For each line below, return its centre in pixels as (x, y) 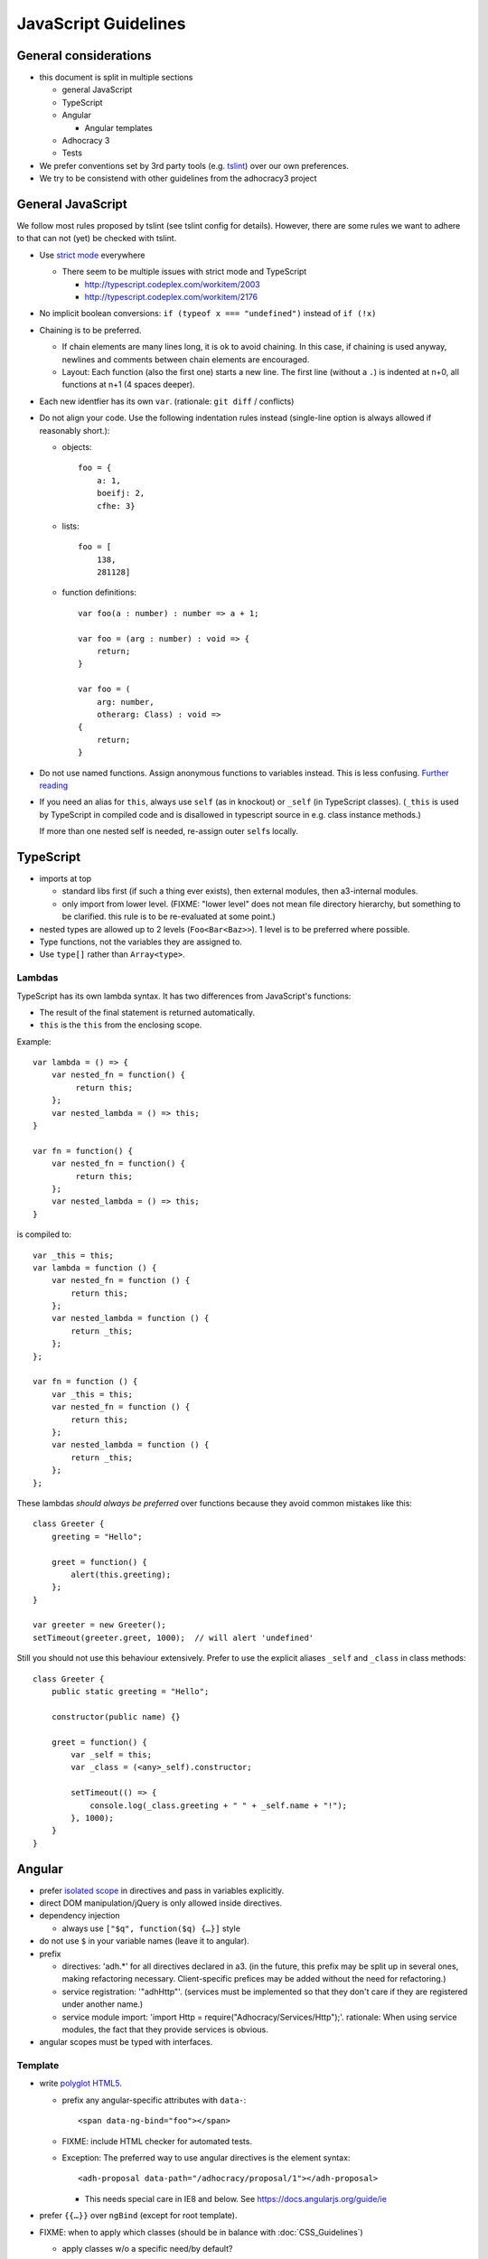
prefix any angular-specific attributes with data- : (154, 2100)
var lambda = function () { (95, 1268)
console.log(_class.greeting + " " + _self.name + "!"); (219, 1805)
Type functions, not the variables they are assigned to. (141, 942)
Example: (34, 1041)
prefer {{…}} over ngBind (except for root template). (138, 2216)
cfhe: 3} (116, 506)
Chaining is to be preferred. (90, 330)
